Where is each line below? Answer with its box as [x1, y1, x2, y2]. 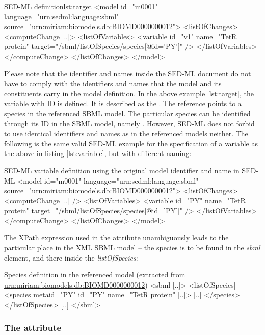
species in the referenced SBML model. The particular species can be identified [4, 108, 251, 118]
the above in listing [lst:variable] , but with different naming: [4, 148, 192, 159]
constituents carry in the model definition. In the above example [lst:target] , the [4, 88, 254, 98]
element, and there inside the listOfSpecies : [4, 252, 138, 263]
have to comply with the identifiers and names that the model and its [4, 78, 222, 89]
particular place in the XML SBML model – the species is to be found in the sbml [4, 242, 260, 253]
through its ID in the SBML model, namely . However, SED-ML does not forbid [4, 118, 255, 128]
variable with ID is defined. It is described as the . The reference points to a [4, 98, 242, 109]
